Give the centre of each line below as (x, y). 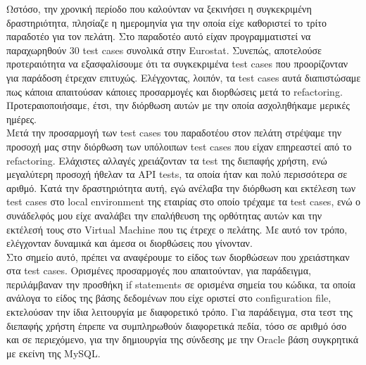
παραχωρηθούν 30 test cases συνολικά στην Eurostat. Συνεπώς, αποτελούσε (164, 50)
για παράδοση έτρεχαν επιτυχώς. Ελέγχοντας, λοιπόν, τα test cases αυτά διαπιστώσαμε (184, 77)
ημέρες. (22, 119)
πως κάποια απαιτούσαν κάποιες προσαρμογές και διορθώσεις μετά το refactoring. (175, 91)
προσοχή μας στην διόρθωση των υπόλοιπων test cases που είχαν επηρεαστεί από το (179, 146)
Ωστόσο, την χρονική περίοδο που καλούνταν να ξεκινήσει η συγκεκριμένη (159, 8)
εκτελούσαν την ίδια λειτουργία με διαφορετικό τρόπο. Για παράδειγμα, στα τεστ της (179, 312)
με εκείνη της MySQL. (53, 353)
